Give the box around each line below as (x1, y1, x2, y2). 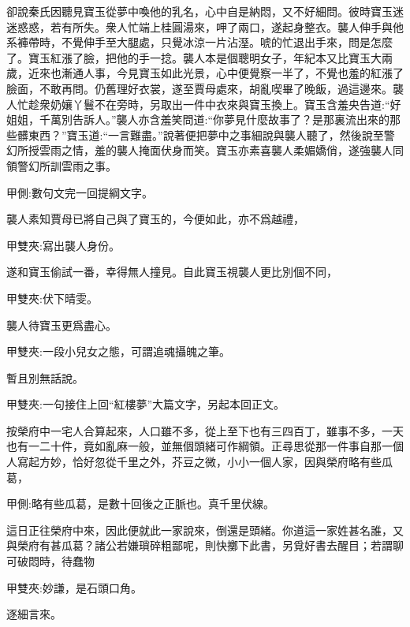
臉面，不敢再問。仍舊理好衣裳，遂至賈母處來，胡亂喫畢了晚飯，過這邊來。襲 (6, 80, 404, 96)
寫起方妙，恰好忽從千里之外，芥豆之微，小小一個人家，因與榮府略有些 (17, 453, 382, 470)
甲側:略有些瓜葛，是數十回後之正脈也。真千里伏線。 (6, 495, 274, 512)
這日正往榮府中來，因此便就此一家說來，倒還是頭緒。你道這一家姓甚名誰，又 (6, 521, 404, 538)
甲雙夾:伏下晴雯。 (6, 289, 98, 306)
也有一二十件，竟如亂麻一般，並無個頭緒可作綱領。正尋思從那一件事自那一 (6, 438, 393, 454)
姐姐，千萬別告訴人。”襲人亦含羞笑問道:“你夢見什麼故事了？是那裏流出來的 (6, 111, 390, 128)
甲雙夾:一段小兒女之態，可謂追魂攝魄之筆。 (6, 343, 230, 360)
